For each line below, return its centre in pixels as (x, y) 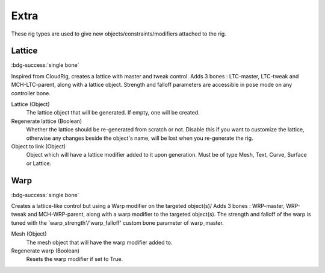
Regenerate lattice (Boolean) (47, 121)
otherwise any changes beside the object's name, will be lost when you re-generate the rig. (140, 138)
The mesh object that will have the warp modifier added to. (99, 242)
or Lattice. (39, 163)
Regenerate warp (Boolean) (45, 251)
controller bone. (31, 93)
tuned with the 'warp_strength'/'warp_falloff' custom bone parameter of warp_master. (117, 222)
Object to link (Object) (39, 146)
